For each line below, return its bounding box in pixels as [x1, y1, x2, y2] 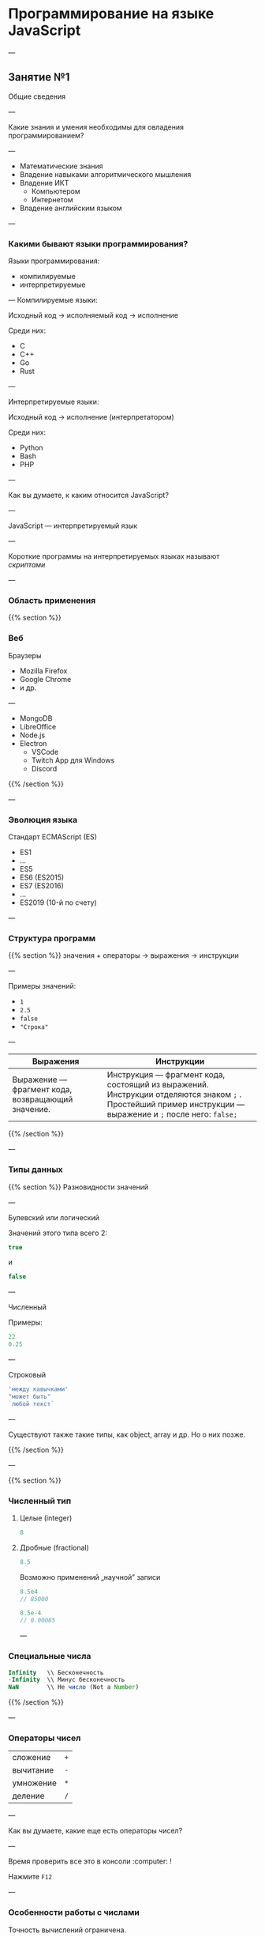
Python [19, 443, 43, 453]
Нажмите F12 [8, 1872, 53, 1882]
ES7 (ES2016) [19, 880, 65, 890]
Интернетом [31, 194, 73, 204]
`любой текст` [8, 1400, 55, 1408]
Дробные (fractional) [19, 1543, 89, 1552]
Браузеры [8, 650, 42, 660]
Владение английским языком [19, 203, 122, 213]
